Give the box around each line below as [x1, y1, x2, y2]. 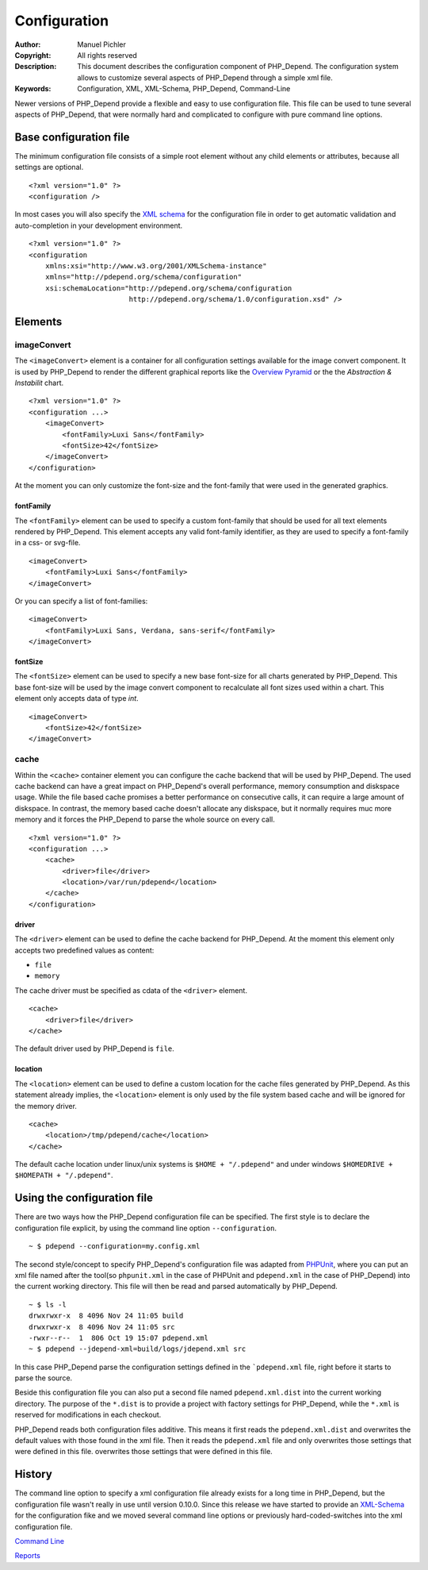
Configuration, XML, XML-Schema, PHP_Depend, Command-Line [77, 84, 291, 94]
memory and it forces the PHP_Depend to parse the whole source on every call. [14, 814, 275, 825]
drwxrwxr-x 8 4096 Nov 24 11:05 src [29, 1322, 176, 1331]
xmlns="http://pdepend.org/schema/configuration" [44, 272, 242, 282]
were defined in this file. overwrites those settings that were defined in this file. [14, 1447, 273, 1456]
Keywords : [14, 84, 52, 94]
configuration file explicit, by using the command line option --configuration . [14, 1223, 277, 1233]
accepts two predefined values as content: [14, 945, 155, 955]
